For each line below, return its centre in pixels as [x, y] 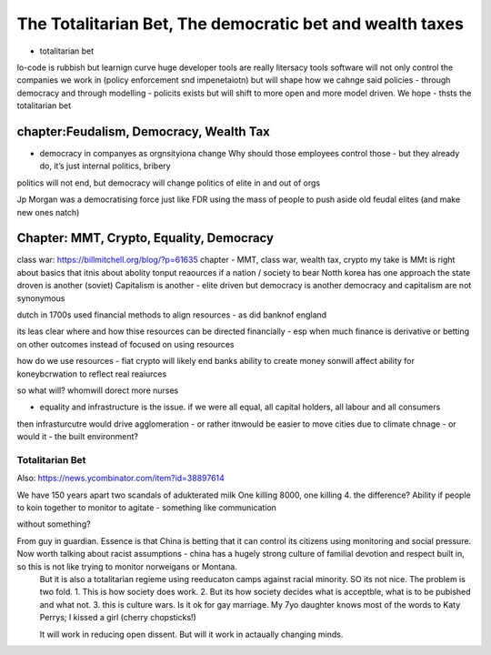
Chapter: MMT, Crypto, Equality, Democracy [145, 238]
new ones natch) [48, 212]
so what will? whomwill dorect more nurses [98, 390]
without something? [54, 524]
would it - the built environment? [78, 437]
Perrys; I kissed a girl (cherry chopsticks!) [118, 618]
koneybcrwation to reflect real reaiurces [92, 374]
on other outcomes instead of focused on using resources [125, 344]
